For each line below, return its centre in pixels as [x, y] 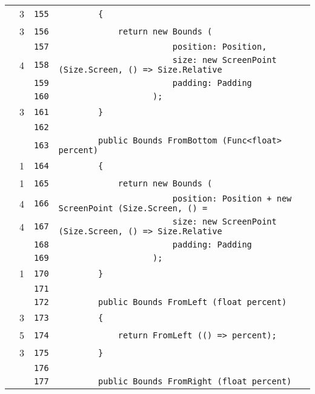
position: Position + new [232, 199]
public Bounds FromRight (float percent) [195, 381]
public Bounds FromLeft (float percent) [193, 302]
